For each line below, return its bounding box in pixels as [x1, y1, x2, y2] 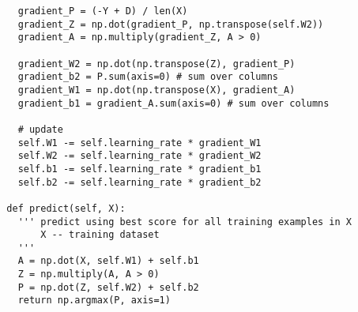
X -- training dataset [40, 229, 160, 241]
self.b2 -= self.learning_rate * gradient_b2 [17, 176, 262, 188]
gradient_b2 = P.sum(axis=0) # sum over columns [17, 71, 278, 83]
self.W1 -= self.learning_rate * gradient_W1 [17, 137, 262, 148]
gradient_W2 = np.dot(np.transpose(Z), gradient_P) [17, 58, 296, 70]
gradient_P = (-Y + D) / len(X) [17, 6, 188, 17]
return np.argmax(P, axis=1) [17, 295, 171, 306]
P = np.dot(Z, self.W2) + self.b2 [17, 281, 199, 293]
